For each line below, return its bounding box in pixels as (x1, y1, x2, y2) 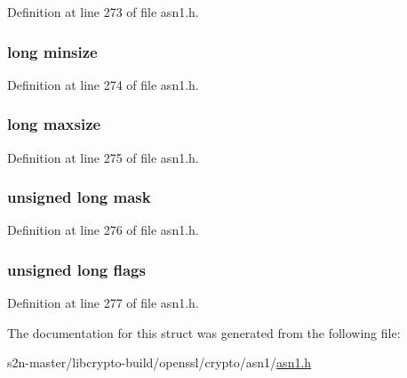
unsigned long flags (7, 258, 146, 280)
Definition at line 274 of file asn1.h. (7, 75, 199, 93)
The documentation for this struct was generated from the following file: (7, 323, 401, 342)
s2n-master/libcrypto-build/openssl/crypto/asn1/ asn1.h (7, 353, 312, 372)
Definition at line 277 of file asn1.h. (7, 294, 199, 312)
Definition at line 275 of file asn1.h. (7, 148, 199, 166)
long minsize (7, 40, 98, 62)
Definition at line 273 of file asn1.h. (7, 3, 199, 20)
